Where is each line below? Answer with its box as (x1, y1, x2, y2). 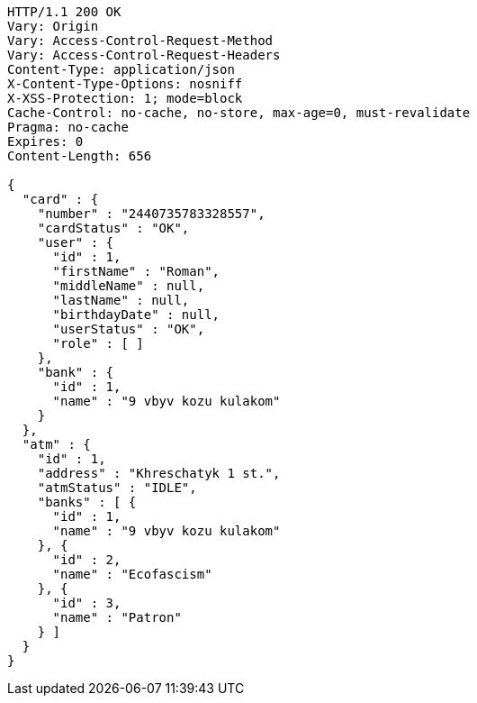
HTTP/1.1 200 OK (7, 5, 121, 19)
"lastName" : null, (52, 293, 190, 307)
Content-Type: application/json (7, 62, 235, 77)
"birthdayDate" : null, (52, 307, 220, 322)
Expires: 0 (7, 134, 84, 149)
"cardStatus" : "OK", (37, 221, 190, 235)
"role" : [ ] (52, 336, 144, 351)
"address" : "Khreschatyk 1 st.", (37, 466, 281, 480)
